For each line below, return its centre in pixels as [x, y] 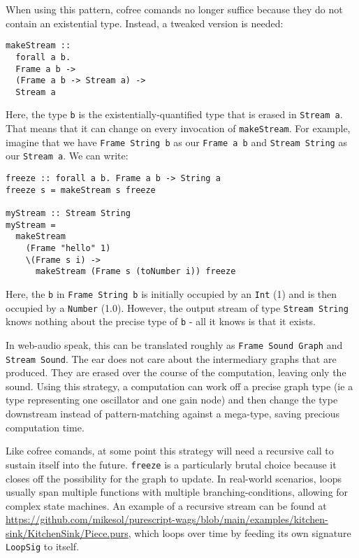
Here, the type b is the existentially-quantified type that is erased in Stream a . [174, 114]
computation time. [45, 427]
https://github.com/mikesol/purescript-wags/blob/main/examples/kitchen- [167, 519]
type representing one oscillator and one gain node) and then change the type [172, 400]
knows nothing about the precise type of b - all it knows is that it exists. [161, 321]
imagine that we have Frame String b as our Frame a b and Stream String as [176, 142]
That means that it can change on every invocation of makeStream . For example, [178, 128]
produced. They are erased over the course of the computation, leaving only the [176, 372]
